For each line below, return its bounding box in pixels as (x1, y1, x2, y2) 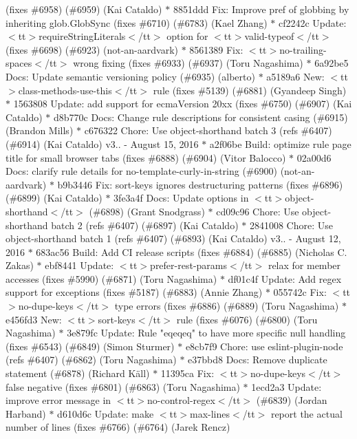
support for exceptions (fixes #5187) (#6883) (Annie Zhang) (6, 285, 263, 299)
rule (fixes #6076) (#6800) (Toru (176, 312, 318, 326)
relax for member (268, 258, 341, 272)
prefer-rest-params (150, 258, 228, 272)
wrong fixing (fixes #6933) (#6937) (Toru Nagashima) (73, 56, 303, 70)
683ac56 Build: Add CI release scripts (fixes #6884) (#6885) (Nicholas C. (36, 244, 347, 259)
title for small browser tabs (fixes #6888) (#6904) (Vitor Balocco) (6, 150, 286, 164)
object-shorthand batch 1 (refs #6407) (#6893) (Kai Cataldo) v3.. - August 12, (6, 231, 341, 246)
